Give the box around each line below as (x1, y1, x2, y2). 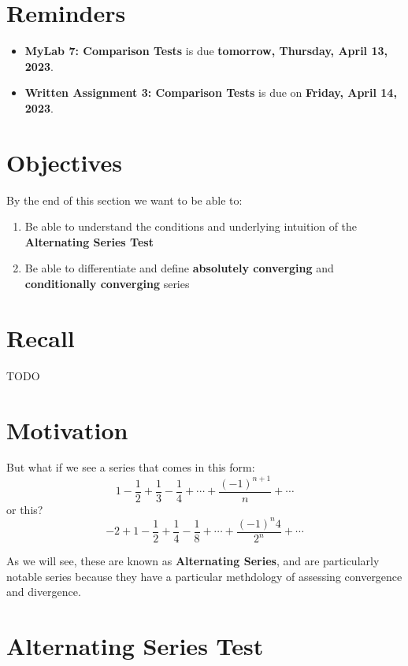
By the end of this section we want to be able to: (6, 191, 243, 208)
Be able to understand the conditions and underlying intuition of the (24, 218, 358, 235)
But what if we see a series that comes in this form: (6, 459, 255, 475)
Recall (6, 321, 75, 353)
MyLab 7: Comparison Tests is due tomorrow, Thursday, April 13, (24, 43, 388, 59)
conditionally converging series (24, 276, 190, 291)
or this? (6, 501, 43, 517)
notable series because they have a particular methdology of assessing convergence (6, 568, 402, 584)
